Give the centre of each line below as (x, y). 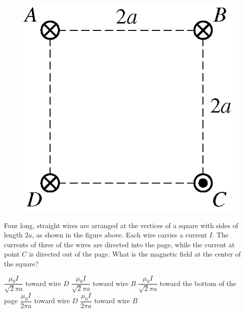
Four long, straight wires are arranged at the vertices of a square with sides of (121, 225)
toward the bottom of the (198, 283)
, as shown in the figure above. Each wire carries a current (120, 235)
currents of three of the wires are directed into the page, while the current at (119, 244)
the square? (21, 264)
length (14, 235)
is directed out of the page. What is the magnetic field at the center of (135, 254)
